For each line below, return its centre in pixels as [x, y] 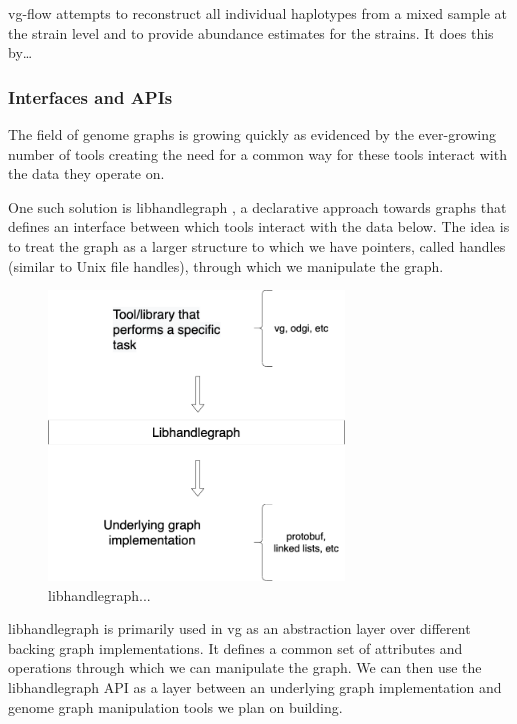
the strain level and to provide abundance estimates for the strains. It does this [251, 32]
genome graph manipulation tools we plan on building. [175, 706]
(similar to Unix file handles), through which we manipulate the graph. [226, 265]
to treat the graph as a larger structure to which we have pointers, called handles [257, 245]
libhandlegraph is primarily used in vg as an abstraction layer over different [239, 628]
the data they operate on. [86, 173]
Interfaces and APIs [90, 96]
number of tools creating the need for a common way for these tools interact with [257, 153]
